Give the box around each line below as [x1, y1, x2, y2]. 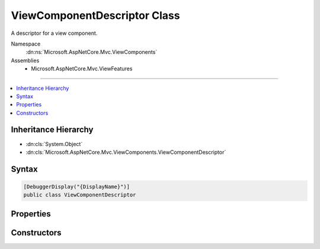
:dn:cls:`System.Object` [25, 140, 83, 147]
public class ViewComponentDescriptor [23, 192, 136, 198]
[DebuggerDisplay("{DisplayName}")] [23, 183, 130, 190]
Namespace [11, 40, 41, 47]
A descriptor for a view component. [11, 30, 98, 37]
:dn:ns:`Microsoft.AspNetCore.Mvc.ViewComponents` [25, 48, 158, 56]
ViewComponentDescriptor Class [11, 9, 180, 22]
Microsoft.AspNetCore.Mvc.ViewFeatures [31, 65, 133, 72]
